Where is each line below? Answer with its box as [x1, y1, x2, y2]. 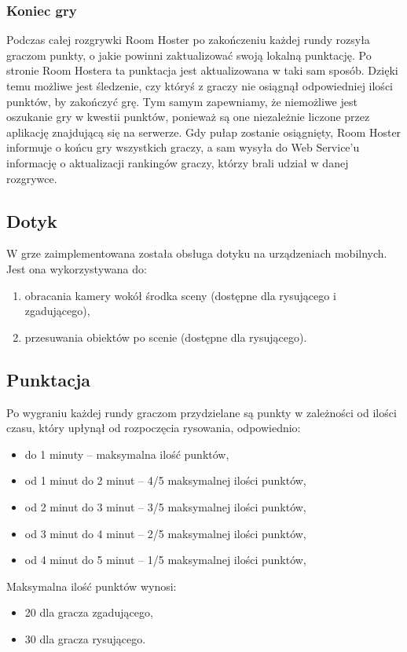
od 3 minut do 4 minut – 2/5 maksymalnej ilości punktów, [24, 525, 306, 541]
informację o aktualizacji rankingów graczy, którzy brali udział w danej [6, 154, 349, 170]
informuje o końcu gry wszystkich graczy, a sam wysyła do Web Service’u [6, 139, 360, 156]
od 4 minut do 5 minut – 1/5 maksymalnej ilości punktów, [24, 551, 306, 568]
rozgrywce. [6, 170, 57, 186]
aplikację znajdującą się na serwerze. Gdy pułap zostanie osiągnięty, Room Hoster [6, 123, 401, 140]
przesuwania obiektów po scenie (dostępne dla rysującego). [24, 328, 307, 345]
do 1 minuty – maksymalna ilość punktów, [24, 445, 229, 462]
